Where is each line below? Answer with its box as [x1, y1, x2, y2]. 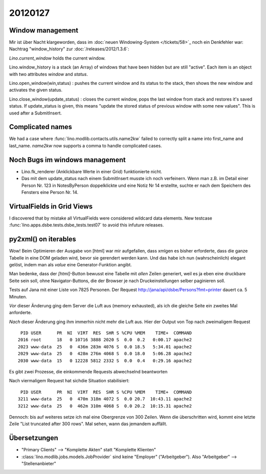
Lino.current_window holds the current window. [9, 55, 106, 61]
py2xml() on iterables [9, 235, 76, 244]
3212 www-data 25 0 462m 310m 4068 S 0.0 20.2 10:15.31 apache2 [18, 403, 192, 409]
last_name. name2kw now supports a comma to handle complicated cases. [9, 143, 162, 148]
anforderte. [9, 310, 32, 316]
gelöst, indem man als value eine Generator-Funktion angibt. [9, 261, 132, 267]
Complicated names [9, 123, 72, 131]
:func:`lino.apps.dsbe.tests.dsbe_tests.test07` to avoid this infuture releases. [9, 222, 165, 228]
